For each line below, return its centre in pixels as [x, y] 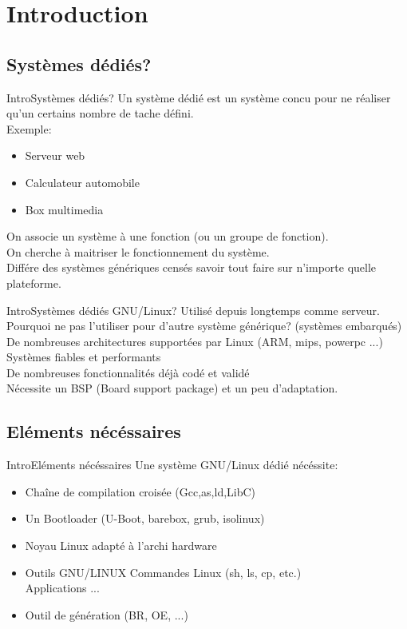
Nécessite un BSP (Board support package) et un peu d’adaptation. [172, 388]
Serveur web [55, 155]
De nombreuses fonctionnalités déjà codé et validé [128, 372]
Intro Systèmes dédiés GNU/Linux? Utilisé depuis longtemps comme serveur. [193, 310]
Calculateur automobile [82, 182]
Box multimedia [64, 209]
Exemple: [29, 128]
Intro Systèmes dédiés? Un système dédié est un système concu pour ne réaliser [199, 97]
